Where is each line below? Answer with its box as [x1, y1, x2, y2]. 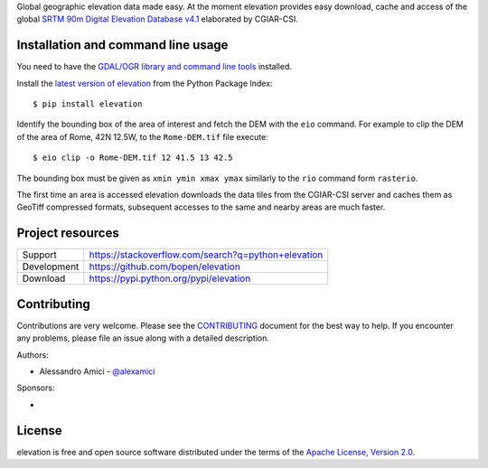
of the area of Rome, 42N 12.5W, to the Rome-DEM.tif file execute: [16, 131, 268, 142]
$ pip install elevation [33, 99, 143, 109]
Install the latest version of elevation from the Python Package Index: [16, 78, 273, 89]
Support [22, 248, 58, 261]
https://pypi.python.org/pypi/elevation [89, 272, 251, 285]
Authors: [16, 349, 49, 360]
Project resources [16, 226, 119, 241]
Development [22, 260, 80, 273]
